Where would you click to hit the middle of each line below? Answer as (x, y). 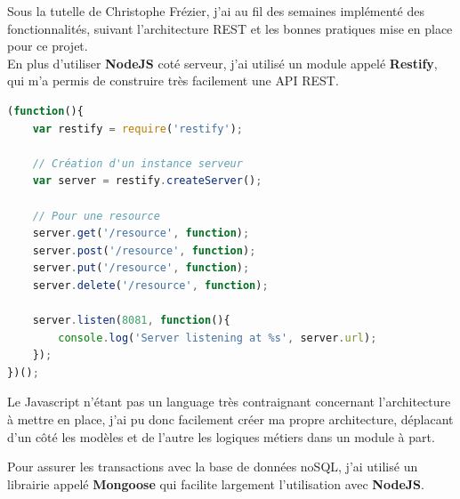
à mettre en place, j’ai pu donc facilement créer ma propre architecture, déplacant (230, 419)
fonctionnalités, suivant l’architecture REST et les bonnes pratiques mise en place (230, 28)
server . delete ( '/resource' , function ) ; (150, 285)
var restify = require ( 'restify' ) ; (137, 129)
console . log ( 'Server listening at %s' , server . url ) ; (218, 338)
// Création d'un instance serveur (137, 163)
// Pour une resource (96, 216)
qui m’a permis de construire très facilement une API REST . (173, 80)
